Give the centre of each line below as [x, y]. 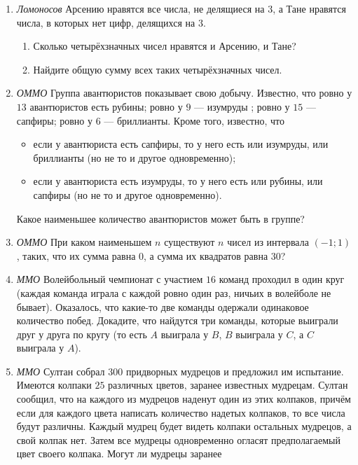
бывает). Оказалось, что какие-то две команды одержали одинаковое [163, 306]
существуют [190, 242]
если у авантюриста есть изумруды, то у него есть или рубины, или [178, 181]
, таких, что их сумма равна [76, 255]
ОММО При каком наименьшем [84, 242]
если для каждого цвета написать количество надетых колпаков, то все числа [181, 412]
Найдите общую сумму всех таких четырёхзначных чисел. [158, 69]
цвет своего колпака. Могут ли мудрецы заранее [119, 453]
